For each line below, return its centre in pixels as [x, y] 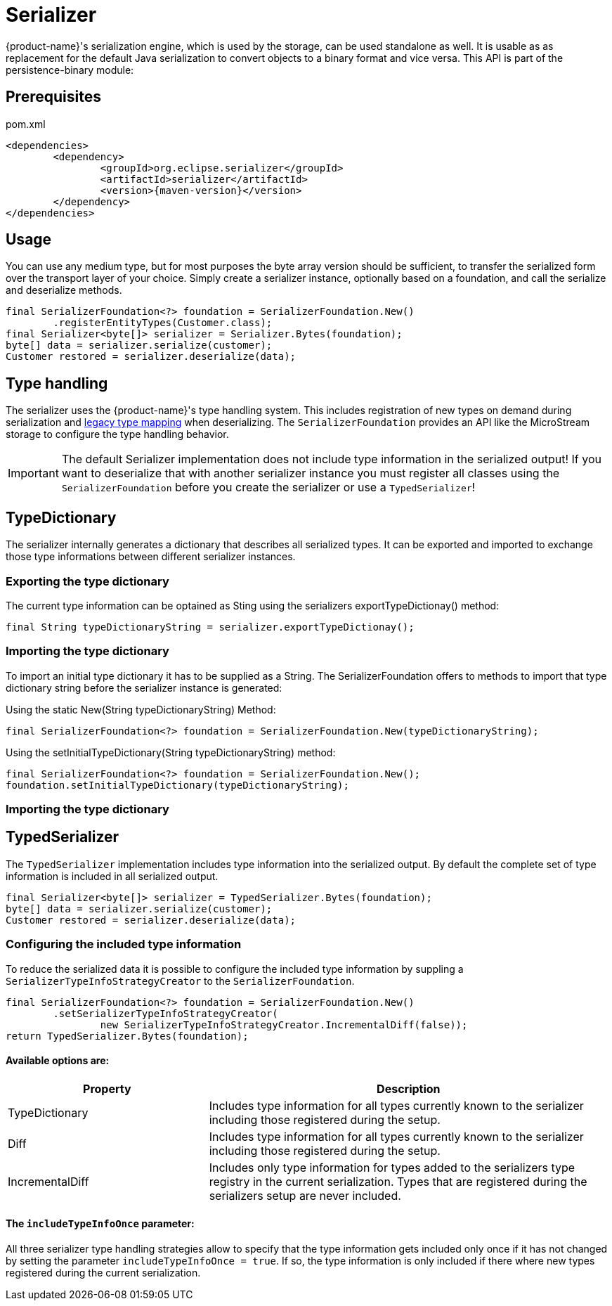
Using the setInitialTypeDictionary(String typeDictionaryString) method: [171, 752]
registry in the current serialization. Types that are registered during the [398, 1181]
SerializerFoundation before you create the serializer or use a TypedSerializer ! [268, 487]
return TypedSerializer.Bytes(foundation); [127, 1036]
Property [107, 1088]
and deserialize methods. [64, 290]
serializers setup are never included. [305, 1195]
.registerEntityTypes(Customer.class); [163, 323]
